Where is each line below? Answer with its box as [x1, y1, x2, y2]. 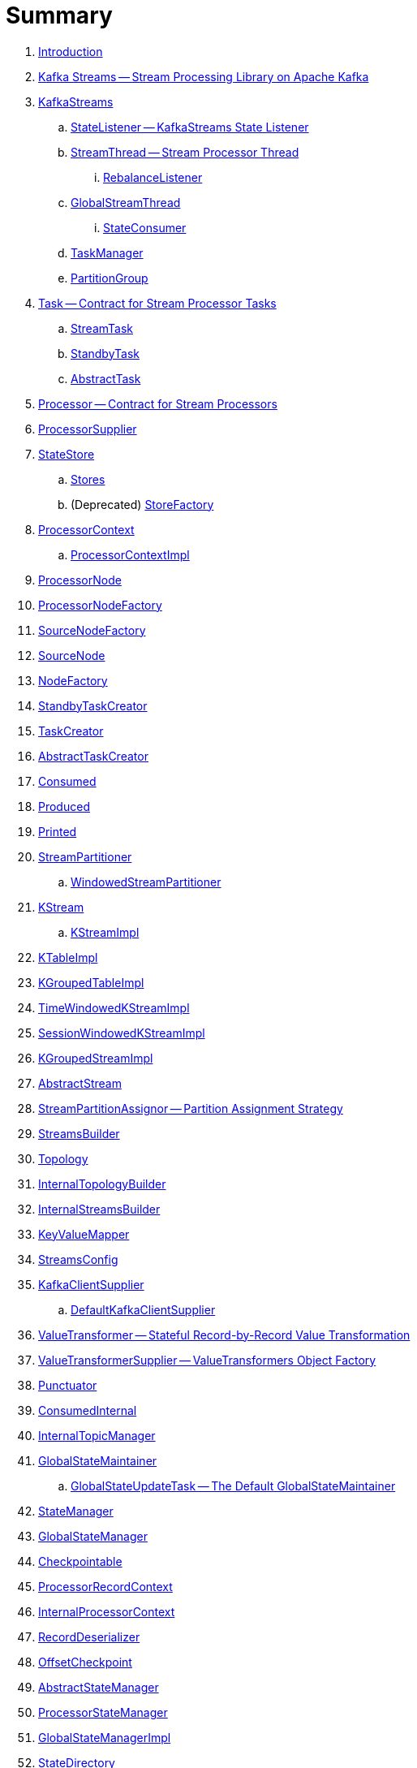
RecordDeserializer [38, 1629, 140, 1644]
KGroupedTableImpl [38, 975, 144, 990]
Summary [6, 2, 113, 29]
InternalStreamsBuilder [38, 1201, 161, 1216]
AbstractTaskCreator [38, 748, 148, 763]
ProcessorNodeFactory [38, 597, 162, 612]
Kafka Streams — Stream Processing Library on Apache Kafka [38, 69, 369, 84]
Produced [38, 799, 90, 813]
